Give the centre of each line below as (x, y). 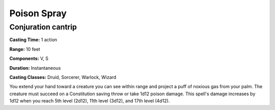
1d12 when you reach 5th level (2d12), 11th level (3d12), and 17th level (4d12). (90, 101)
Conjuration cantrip (43, 27)
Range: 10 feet (25, 49)
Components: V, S (29, 59)
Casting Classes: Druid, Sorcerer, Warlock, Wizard (63, 77)
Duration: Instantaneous (35, 68)
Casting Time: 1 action (33, 40)
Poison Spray (38, 13)
